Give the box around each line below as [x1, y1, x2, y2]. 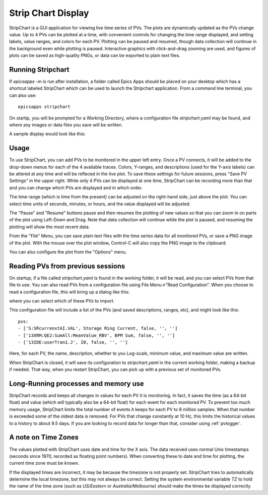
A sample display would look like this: [9, 131, 86, 137]
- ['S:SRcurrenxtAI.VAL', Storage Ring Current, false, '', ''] [18, 325, 178, 331]
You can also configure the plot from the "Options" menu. [9, 248, 127, 255]
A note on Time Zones [9, 433, 79, 441]
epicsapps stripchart [18, 104, 70, 110]
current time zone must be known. [9, 460, 79, 466]
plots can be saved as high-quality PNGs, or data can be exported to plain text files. [9, 53, 181, 59]
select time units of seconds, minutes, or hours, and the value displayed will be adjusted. [9, 201, 191, 207]
